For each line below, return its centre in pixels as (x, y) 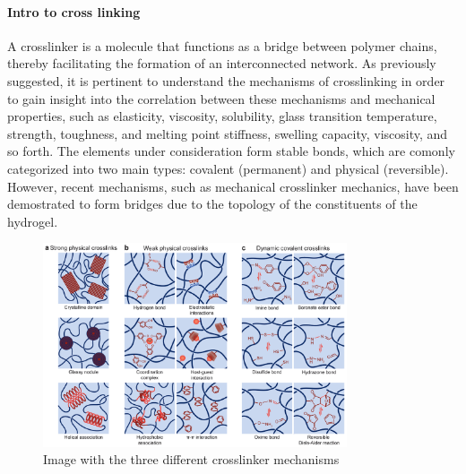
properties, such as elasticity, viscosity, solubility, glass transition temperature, (222, 116)
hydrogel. (33, 221)
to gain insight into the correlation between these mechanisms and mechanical (221, 98)
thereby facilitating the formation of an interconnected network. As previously (222, 63)
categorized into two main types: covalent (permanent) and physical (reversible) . (228, 168)
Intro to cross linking (74, 11)
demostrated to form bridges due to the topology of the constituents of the (212, 204)
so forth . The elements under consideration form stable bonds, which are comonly (231, 151)
